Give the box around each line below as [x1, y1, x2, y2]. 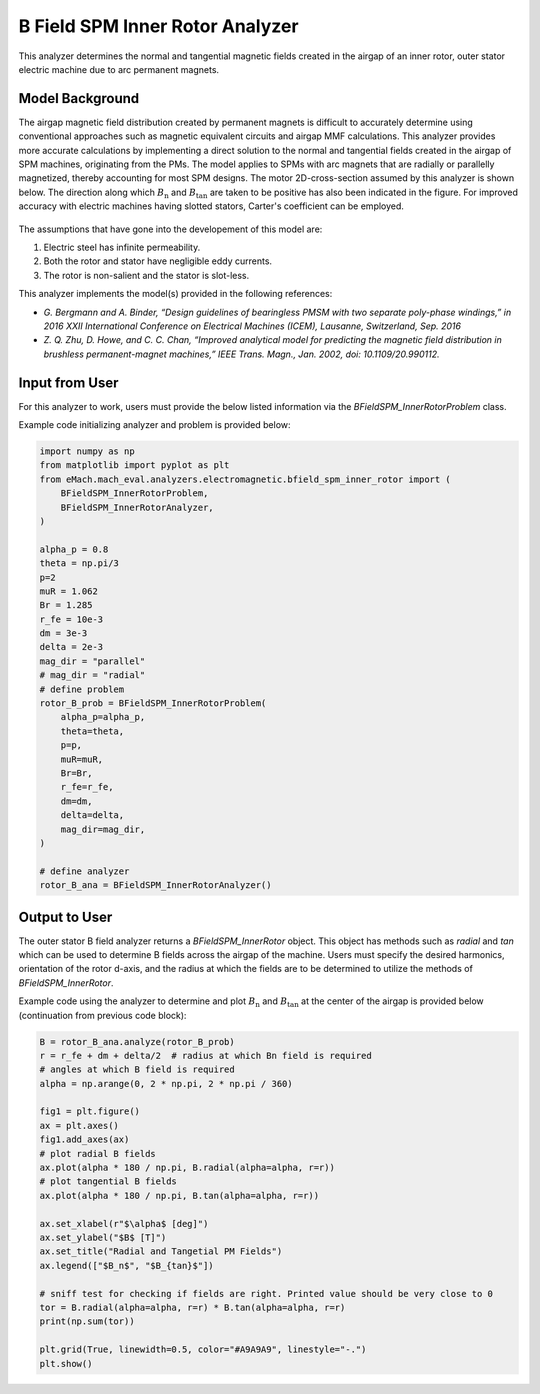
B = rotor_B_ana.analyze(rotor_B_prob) [39, 1036, 235, 1047]
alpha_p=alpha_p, [60, 711, 146, 723]
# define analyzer [39, 865, 130, 877]
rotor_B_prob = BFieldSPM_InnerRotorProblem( [39, 698, 267, 709]
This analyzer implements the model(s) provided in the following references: [18, 288, 333, 300]
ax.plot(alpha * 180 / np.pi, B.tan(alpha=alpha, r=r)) [39, 1190, 320, 1201]
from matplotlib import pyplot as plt [39, 460, 230, 471]
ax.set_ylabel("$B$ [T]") [39, 1232, 167, 1243]
